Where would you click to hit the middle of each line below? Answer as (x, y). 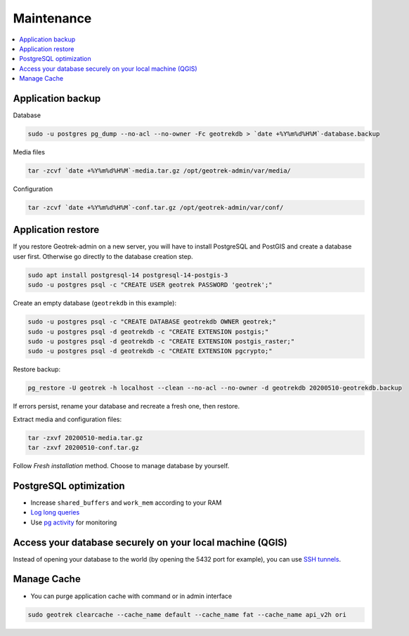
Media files (29, 152)
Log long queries (55, 512)
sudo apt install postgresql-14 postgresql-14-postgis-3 (128, 275)
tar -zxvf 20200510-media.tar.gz (85, 438)
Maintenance (52, 18)
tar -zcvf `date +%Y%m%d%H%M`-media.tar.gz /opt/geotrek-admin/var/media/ (160, 171)
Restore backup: (37, 369)
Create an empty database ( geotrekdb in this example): (95, 303)
